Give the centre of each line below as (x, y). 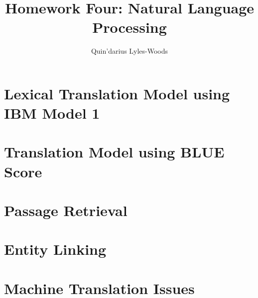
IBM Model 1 (52, 113)
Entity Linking (55, 249)
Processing (129, 27)
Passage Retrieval (66, 210)
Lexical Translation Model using (117, 93)
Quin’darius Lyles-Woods (129, 51)
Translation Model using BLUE (114, 152)
